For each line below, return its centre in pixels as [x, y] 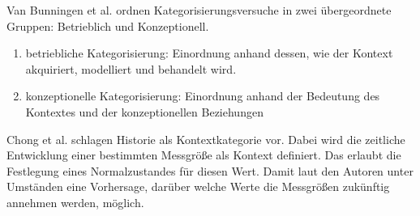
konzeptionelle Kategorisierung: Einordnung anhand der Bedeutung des [203, 96]
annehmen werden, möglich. [75, 202]
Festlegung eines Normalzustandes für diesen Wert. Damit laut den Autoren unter [210, 170]
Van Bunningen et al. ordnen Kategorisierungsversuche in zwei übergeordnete [199, 10]
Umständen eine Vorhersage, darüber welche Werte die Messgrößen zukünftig [198, 186]
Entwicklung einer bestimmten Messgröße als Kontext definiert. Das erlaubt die [204, 155]
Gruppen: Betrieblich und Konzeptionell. [108, 25]
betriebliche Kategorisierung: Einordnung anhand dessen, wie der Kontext [209, 53]
